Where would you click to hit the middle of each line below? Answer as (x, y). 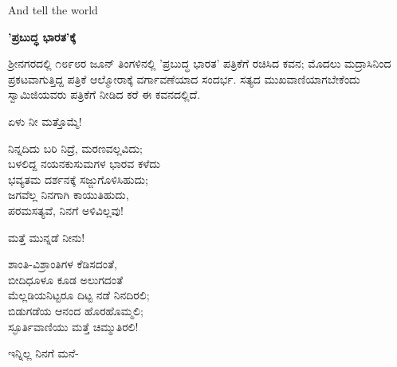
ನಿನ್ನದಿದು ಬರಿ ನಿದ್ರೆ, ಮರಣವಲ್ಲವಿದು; (75, 148)
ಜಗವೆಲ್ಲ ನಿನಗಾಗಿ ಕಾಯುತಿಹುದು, (69, 195)
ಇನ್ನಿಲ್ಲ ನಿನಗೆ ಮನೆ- (43, 353)
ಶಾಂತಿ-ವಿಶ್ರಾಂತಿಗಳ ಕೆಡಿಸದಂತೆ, (63, 264)
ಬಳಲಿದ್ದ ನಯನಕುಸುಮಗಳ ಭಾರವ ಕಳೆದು (84, 164)
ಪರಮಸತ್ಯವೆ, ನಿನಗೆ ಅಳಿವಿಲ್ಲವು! (66, 210)
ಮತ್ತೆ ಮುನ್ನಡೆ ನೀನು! (47, 237)
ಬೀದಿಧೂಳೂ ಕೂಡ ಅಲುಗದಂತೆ (66, 279)
